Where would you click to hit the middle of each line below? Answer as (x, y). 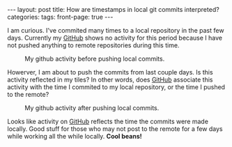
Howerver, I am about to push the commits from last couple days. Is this (110, 72)
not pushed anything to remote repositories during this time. (93, 45)
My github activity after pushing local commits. (92, 108)
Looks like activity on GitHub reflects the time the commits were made (108, 121)
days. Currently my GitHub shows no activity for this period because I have (115, 38)
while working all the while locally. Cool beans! (75, 136)
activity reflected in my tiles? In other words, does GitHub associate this (110, 79)
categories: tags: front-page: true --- (60, 17)
